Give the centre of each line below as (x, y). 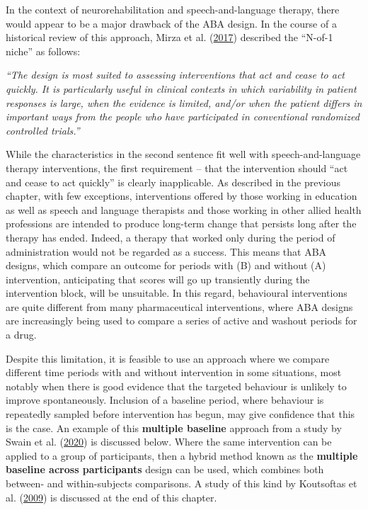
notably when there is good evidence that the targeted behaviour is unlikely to (176, 386)
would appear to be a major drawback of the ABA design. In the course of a (171, 23)
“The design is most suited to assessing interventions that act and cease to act (175, 75)
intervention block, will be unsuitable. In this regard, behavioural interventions (177, 293)
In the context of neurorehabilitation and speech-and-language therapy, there (173, 9)
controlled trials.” (43, 130)
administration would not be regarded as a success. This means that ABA (166, 251)
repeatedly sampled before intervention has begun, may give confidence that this (180, 414)
